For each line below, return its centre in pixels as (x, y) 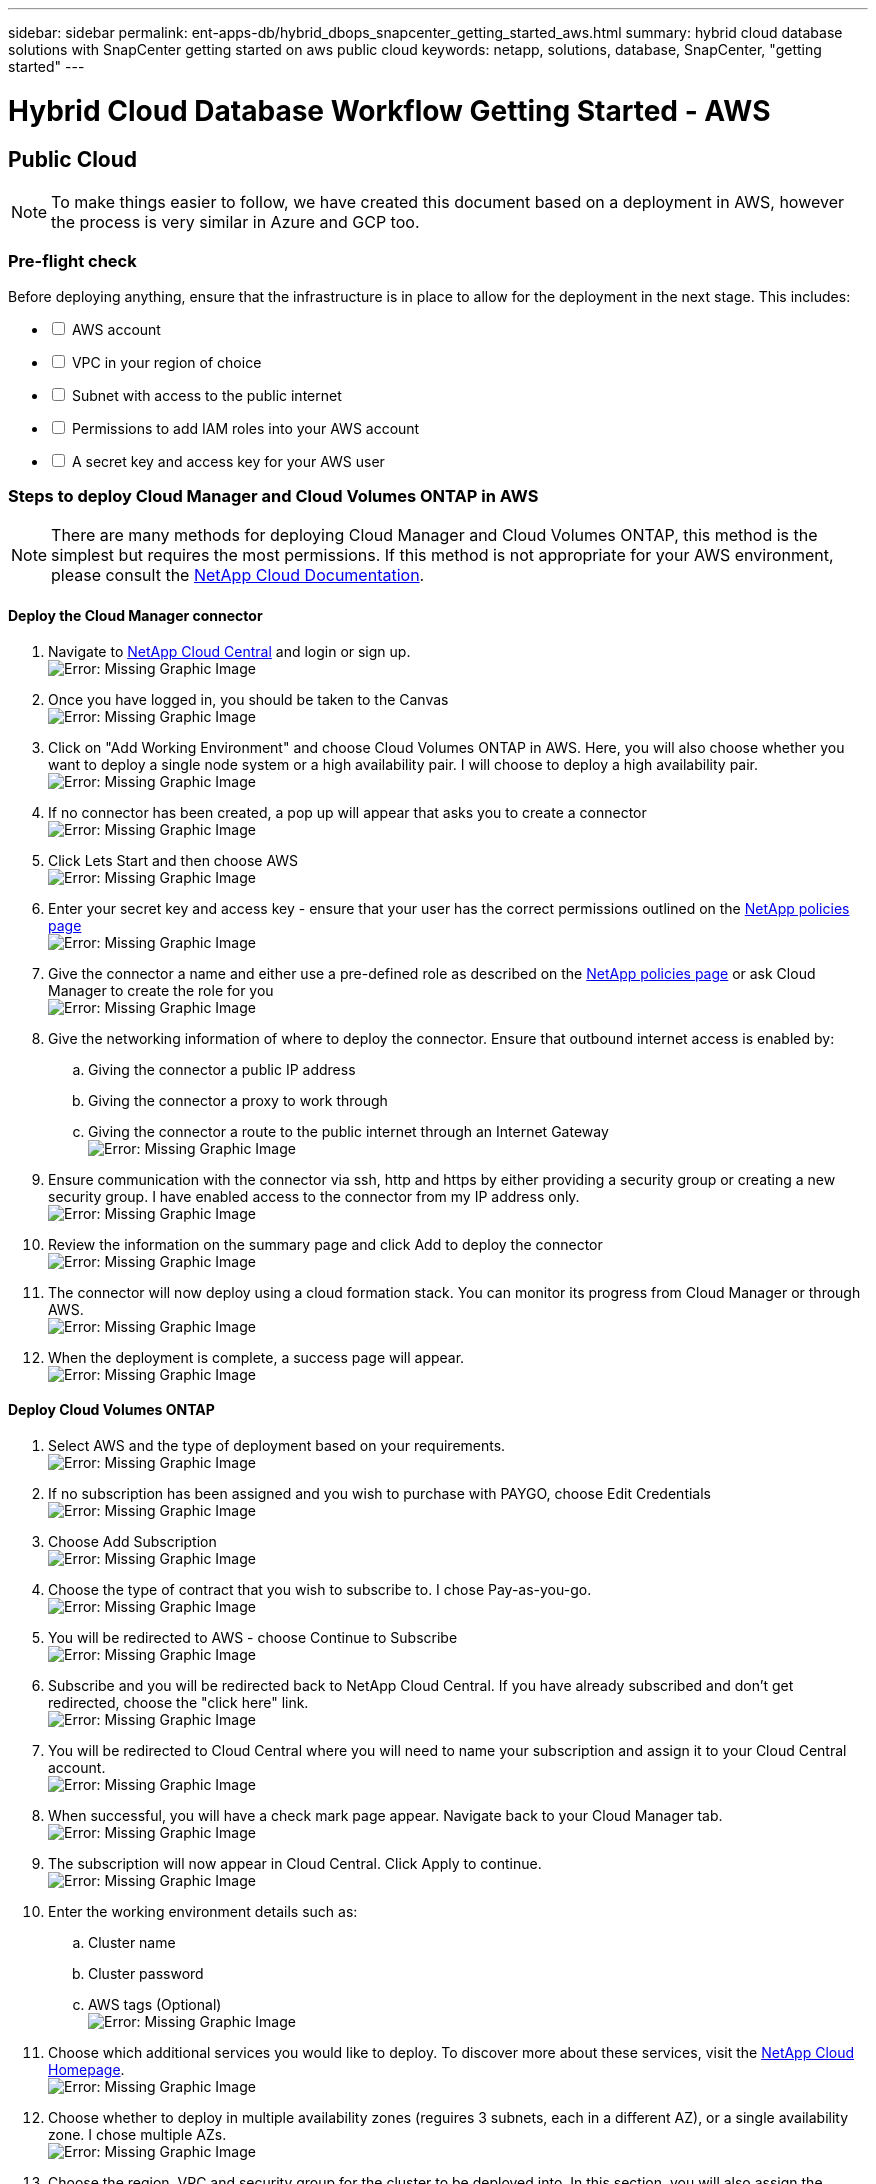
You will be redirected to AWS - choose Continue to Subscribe (253, 1637)
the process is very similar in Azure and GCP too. (235, 221)
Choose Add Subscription (132, 1541)
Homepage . (86, 2069)
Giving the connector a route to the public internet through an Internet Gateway (348, 1131)
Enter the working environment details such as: (203, 1911)
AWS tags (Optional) (155, 2004)
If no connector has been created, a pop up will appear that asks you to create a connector (347, 812)
